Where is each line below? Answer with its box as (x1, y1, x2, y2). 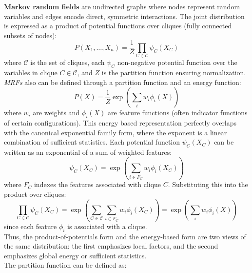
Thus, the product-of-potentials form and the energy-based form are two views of (4, 231, 246, 241)
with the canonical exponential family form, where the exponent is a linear (4, 127, 227, 137)
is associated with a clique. (67, 221, 147, 231)
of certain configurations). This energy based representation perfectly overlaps (4, 117, 237, 127)
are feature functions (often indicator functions (108, 107, 248, 118)
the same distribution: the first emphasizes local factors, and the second (4, 241, 218, 251)
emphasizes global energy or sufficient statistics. (4, 250, 147, 260)
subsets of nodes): (4, 30, 57, 40)
